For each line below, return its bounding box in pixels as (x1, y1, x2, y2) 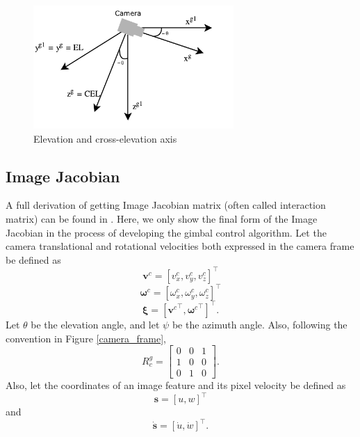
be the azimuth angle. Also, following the (172, 317, 347, 331)
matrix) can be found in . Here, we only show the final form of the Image (6, 212, 318, 226)
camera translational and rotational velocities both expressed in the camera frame (6, 239, 354, 253)
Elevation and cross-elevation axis (33, 131, 177, 145)
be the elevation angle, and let (31, 317, 160, 331)
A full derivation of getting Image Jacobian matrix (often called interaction (6, 198, 326, 212)
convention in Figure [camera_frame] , (6, 331, 166, 345)
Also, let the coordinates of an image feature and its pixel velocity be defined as (6, 378, 346, 392)
